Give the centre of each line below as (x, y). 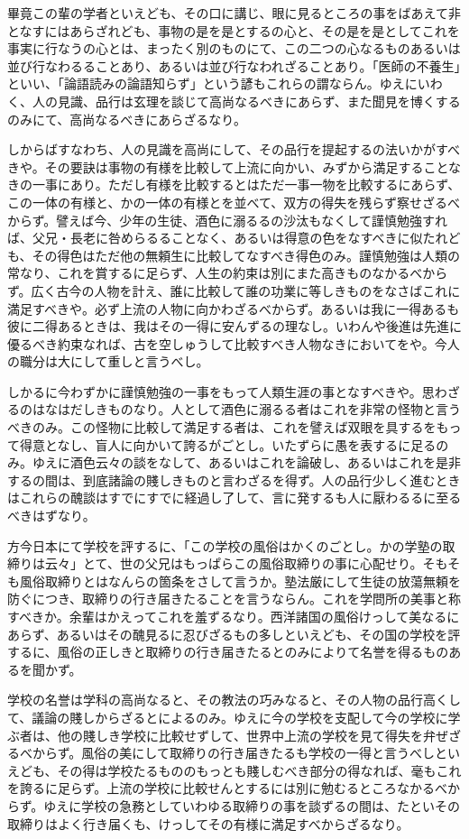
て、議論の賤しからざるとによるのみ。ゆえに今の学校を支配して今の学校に (228, 717)
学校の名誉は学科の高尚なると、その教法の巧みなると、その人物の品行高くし (234, 700)
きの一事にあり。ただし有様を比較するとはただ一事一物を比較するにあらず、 (234, 184)
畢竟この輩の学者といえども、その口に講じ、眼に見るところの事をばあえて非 (234, 13)
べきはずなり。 (51, 516)
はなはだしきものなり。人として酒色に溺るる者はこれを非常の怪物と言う (247, 409)
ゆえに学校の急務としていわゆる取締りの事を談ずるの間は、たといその (252, 805)
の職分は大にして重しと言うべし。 (108, 361)
